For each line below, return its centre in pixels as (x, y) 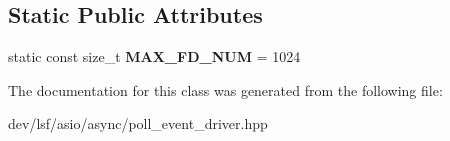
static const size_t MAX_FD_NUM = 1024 (154, 56)
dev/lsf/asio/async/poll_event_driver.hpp (138, 123)
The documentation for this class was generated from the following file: (225, 89)
